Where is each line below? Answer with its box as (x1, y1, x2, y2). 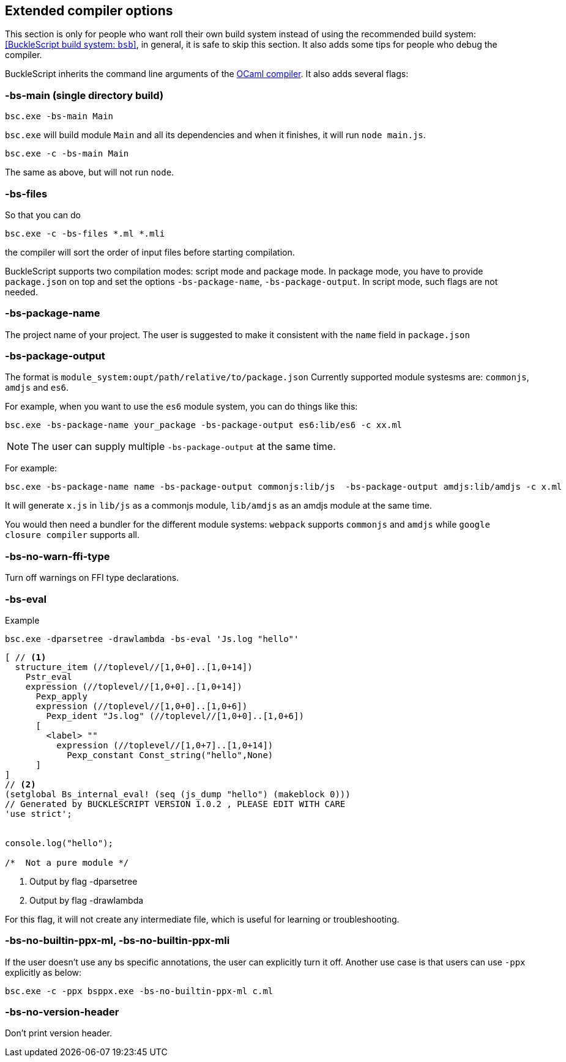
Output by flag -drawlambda (29, 894, 144, 905)
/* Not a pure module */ (5, 857, 129, 868)
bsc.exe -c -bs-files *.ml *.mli (5, 228, 165, 238)
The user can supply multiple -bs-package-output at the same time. (31, 440, 336, 453)
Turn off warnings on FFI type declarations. (5, 572, 179, 583)
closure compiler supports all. (5, 529, 140, 540)
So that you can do (5, 209, 81, 220)
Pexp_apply (35, 691, 88, 701)
